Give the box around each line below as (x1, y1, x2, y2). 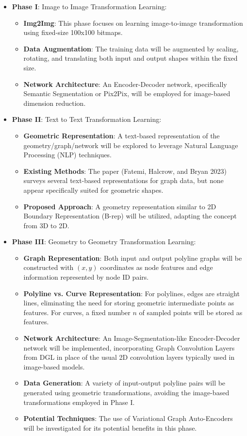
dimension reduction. (23, 98, 86, 108)
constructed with (23, 262, 74, 272)
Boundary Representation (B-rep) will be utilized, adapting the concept (23, 211, 237, 221)
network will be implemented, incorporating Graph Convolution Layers (23, 342, 235, 352)
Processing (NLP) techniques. (23, 150, 112, 160)
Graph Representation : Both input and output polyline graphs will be (23, 252, 242, 263)
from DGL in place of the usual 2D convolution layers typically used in (23, 352, 235, 362)
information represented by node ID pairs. (23, 272, 149, 282)
